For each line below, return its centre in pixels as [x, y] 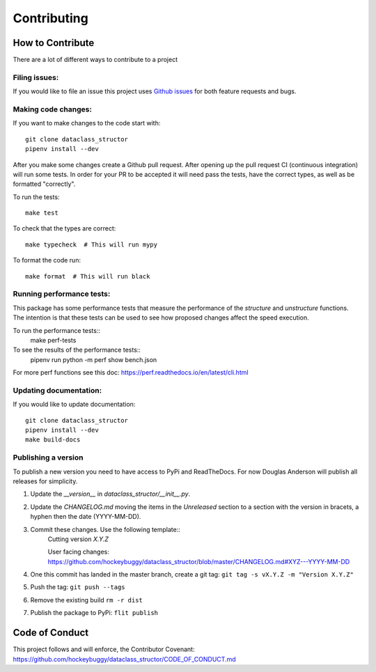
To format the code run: [47, 260]
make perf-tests [53, 340]
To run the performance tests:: [57, 330]
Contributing [50, 18]
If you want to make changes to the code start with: [87, 123]
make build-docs [53, 440]
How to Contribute [54, 43]
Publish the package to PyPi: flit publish [94, 613]
